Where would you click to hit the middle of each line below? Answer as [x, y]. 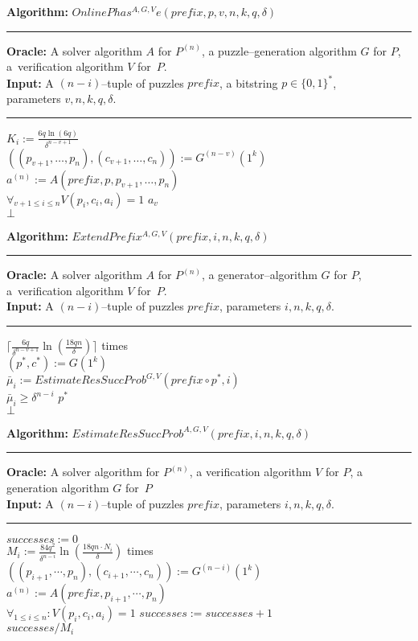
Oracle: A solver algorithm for [83, 472]
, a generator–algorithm [259, 275]
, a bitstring [249, 82]
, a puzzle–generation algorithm [279, 50]
